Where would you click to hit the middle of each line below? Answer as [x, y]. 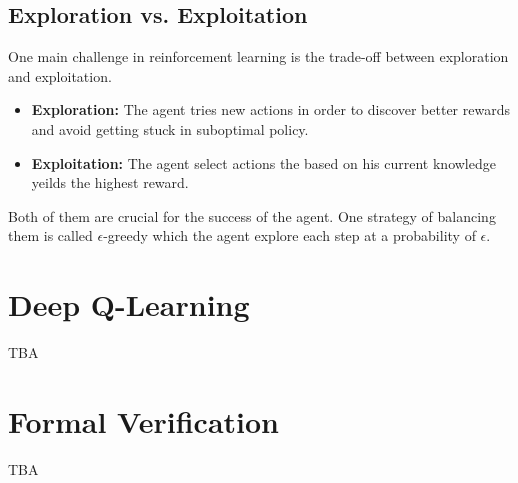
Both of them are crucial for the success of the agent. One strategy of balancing [252, 215]
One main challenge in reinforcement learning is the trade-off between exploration [258, 56]
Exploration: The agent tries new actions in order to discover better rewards [270, 109]
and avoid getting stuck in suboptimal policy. [170, 128]
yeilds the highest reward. [110, 182]
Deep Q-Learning [129, 304]
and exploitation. [60, 75]
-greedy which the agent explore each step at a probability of [289, 235]
